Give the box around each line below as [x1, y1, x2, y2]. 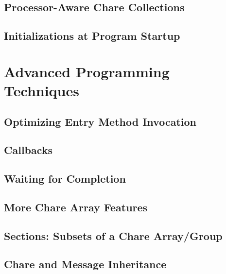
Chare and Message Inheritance [4, 257, 167, 272]
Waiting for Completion [4, 171, 126, 186]
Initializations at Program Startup [4, 28, 180, 43]
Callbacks [4, 142, 53, 157]
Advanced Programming [4, 61, 170, 81]
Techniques [4, 80, 79, 100]
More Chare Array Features [4, 199, 148, 214]
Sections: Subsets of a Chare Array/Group [4, 228, 223, 243]
